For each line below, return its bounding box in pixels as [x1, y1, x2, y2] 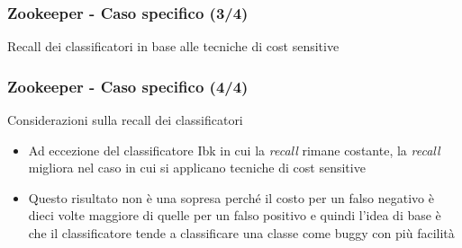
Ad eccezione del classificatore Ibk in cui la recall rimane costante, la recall [28, 140, 440, 159]
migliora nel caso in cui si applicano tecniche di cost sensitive [28, 158, 366, 177]
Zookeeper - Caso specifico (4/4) [7, 75, 249, 97]
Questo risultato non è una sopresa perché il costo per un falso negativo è [28, 188, 434, 207]
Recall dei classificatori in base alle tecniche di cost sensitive [7, 37, 340, 56]
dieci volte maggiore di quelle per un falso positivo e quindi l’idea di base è [28, 206, 441, 225]
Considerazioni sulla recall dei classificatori [7, 111, 243, 129]
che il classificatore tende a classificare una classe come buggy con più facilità [28, 224, 455, 242]
